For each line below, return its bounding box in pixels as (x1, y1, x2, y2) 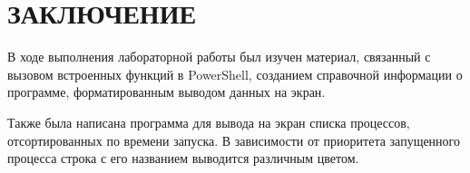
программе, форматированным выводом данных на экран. (7, 82, 326, 101)
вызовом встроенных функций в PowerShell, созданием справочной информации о (7, 64, 463, 83)
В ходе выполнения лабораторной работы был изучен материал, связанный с (7, 47, 431, 66)
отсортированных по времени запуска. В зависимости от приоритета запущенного (7, 130, 460, 149)
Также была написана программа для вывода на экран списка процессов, (7, 112, 410, 131)
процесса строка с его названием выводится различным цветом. (7, 149, 359, 168)
